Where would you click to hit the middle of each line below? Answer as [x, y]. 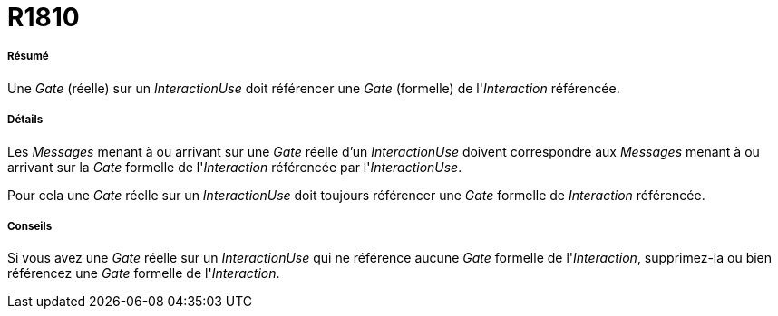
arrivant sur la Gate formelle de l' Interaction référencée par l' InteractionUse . [235, 167]
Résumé [28, 57]
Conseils [30, 226]
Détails [25, 120]
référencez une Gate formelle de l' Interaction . [144, 273]
